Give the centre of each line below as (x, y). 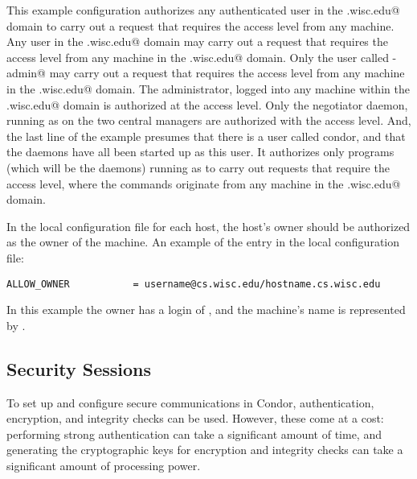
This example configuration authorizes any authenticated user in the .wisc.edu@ (203, 10)
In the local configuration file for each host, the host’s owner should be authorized (208, 226)
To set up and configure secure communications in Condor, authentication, (190, 402)
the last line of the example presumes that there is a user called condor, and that (206, 136)
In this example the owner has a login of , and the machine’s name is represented (206, 310)
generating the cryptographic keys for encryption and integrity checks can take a (205, 450)
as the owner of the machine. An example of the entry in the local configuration (203, 242)
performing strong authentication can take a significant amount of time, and (194, 434)
